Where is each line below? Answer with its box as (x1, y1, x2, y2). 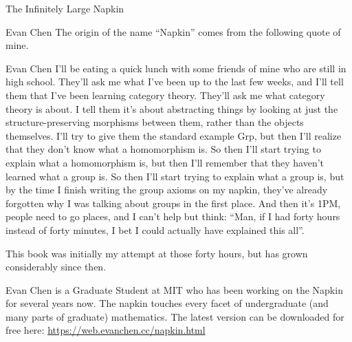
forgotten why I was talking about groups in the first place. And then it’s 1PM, (5, 195, 341, 210)
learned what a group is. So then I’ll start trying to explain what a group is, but (5, 169, 344, 183)
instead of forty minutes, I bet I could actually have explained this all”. (5, 222, 305, 237)
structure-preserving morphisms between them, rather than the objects (5, 115, 304, 129)
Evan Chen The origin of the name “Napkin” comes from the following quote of (5, 24, 341, 39)
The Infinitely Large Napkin (5, 1, 124, 15)
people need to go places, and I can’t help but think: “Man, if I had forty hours (5, 209, 340, 224)
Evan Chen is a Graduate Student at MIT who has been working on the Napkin (5, 282, 343, 297)
